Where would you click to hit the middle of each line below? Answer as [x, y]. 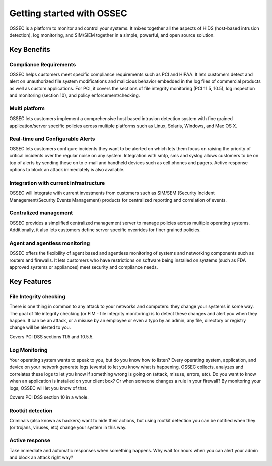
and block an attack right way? [41, 457]
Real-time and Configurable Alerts [52, 139]
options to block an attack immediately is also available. [67, 170]
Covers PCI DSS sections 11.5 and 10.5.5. [51, 337]
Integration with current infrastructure [57, 183]
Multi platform [27, 108]
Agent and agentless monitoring [50, 243]
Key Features [30, 282]
